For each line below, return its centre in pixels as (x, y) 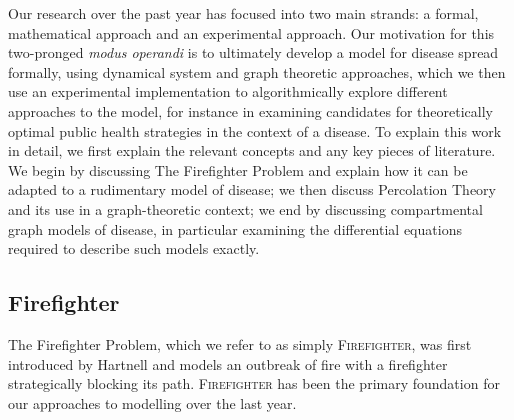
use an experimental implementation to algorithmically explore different (228, 91)
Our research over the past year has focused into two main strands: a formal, (243, 13)
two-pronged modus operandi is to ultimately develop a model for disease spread (253, 52)
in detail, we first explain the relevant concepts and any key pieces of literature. (252, 150)
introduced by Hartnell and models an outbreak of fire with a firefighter (228, 363)
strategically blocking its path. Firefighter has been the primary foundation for (254, 383)
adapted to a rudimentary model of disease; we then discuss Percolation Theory (252, 189)
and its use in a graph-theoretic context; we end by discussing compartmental (245, 208)
